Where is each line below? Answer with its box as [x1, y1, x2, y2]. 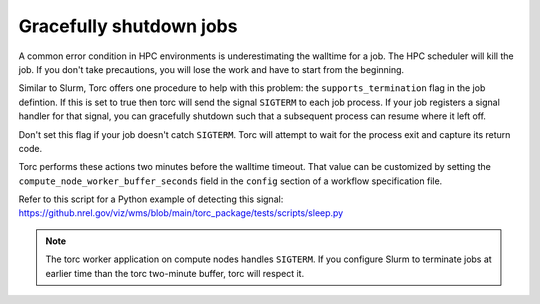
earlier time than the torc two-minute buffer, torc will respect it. [45, 267, 305, 279]
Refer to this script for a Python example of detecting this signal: [18, 193, 284, 205]
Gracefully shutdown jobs [18, 15, 238, 37]
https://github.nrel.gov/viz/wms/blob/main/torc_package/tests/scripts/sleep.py [18, 207, 344, 219]
